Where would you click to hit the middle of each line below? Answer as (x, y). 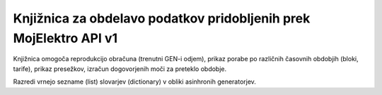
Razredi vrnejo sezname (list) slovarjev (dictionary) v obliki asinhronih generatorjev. (134, 82)
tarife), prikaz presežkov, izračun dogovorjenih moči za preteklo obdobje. (120, 69)
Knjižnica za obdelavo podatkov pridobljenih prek (162, 18)
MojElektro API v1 (65, 38)
